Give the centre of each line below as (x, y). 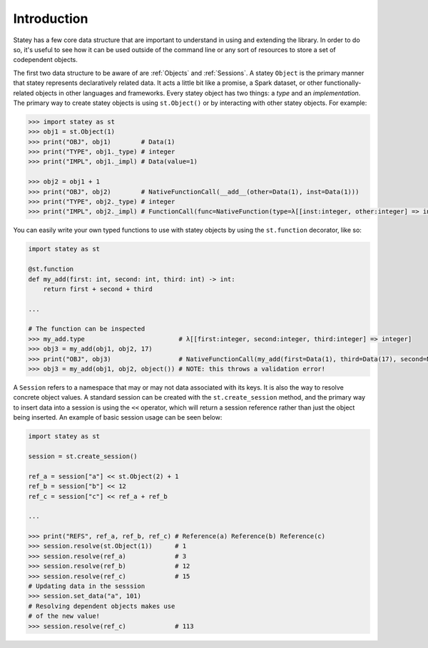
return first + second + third (98, 289)
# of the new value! (64, 616)
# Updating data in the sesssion (87, 586)
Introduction (51, 19)
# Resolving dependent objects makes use (102, 606)
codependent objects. (46, 60)
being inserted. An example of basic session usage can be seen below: (118, 417)
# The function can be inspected (87, 329)
